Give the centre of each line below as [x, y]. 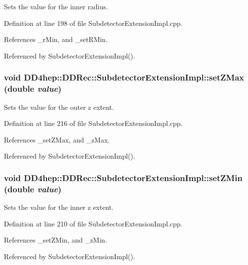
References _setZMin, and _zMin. [56, 240]
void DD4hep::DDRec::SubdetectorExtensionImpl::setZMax [124, 77]
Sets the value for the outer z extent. [59, 107]
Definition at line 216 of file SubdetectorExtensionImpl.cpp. [93, 123]
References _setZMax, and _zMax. [57, 139]
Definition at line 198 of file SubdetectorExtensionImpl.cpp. [93, 23]
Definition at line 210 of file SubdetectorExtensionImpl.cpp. [93, 223]
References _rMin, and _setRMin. [56, 39]
